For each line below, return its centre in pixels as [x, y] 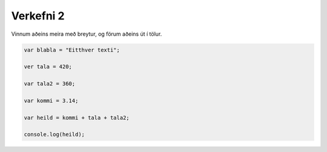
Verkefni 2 [38, 16]
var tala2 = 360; [50, 84]
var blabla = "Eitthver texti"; [72, 50]
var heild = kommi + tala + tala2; [77, 117]
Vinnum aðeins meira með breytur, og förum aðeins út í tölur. [87, 34]
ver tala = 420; [48, 67]
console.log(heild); [54, 134]
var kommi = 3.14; [51, 101]
